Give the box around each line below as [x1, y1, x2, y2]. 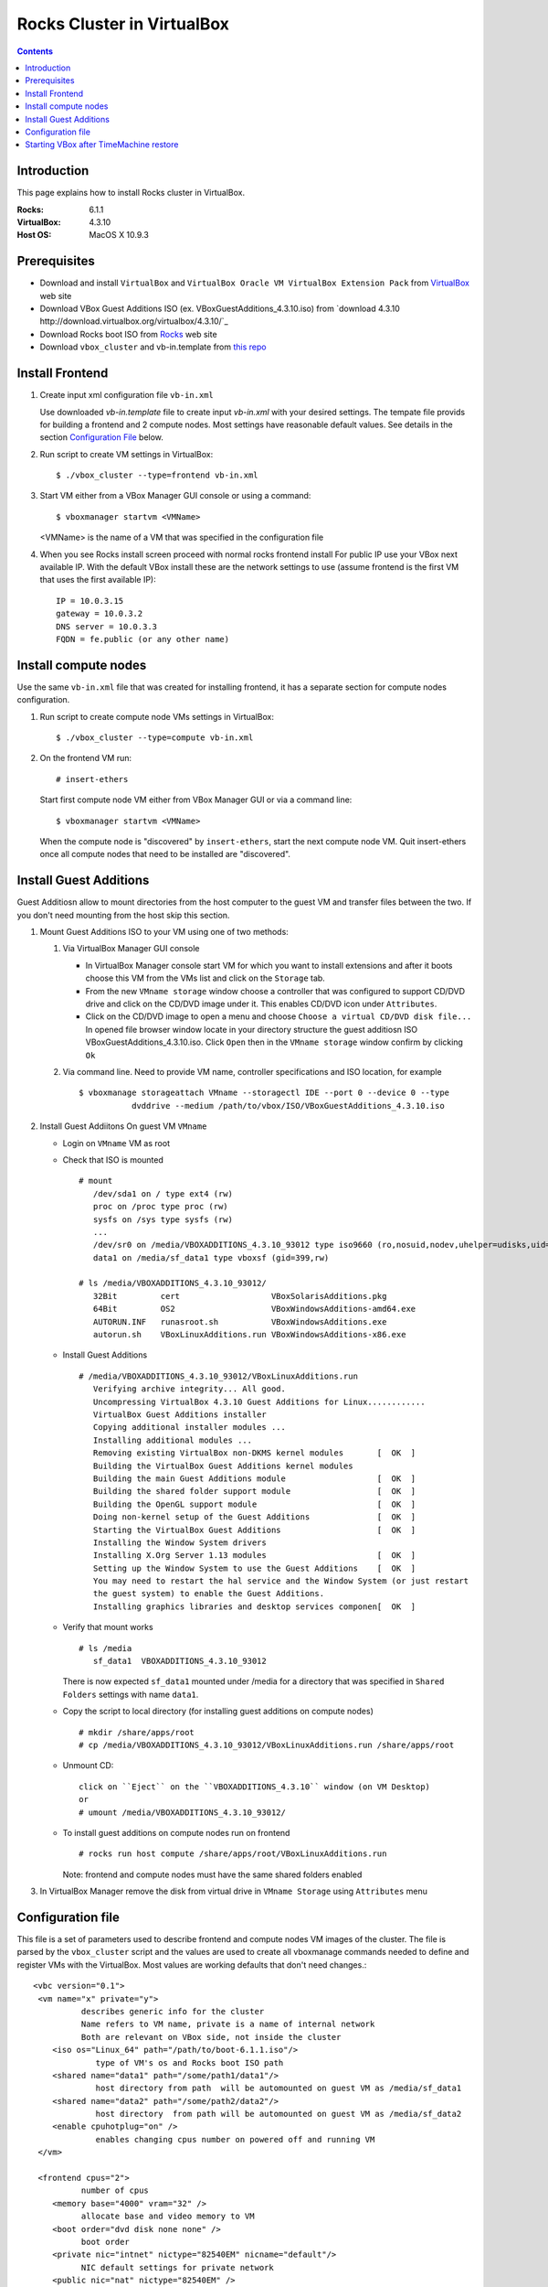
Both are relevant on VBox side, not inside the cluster [80, 2032, 342, 2042]
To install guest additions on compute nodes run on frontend [62, 1827, 290, 1838]
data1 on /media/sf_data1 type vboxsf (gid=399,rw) [92, 1252, 330, 1262]
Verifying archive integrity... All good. [92, 1384, 287, 1394]
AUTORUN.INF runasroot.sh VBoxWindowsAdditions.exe [92, 1316, 387, 1326]
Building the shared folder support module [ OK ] [92, 1487, 416, 1497]
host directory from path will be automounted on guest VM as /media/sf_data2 [95, 2109, 462, 2120]
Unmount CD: [62, 1760, 114, 1771]
